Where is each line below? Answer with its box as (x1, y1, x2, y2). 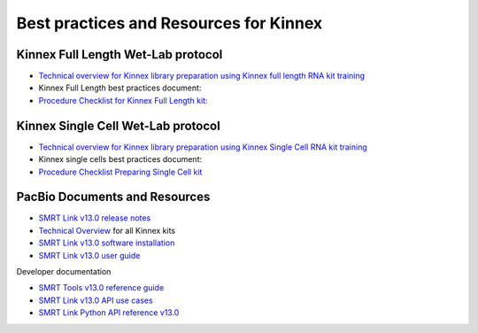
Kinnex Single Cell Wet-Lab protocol (16, 118, 220, 133)
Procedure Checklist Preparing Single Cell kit (38, 166, 203, 177)
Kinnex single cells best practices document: (38, 154, 203, 165)
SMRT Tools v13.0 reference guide (38, 283, 165, 293)
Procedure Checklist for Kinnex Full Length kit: (38, 95, 208, 105)
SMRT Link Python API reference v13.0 (38, 307, 180, 318)
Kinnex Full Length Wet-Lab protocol (16, 47, 223, 62)
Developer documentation (16, 267, 112, 276)
